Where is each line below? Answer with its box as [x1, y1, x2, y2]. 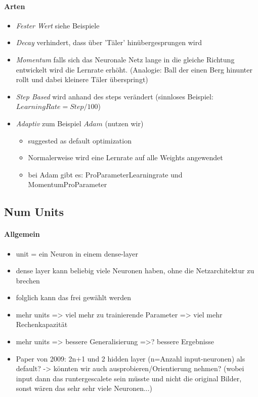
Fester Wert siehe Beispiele [16, 20, 100, 30]
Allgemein [4, 229, 40, 239]
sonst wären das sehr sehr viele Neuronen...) [16, 383, 153, 393]
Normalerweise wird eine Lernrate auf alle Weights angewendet [28, 152, 223, 163]
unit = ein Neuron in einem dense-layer [16, 248, 139, 259]
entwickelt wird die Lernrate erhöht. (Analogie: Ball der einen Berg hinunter [16, 64, 252, 75]
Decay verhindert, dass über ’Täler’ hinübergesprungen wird [16, 37, 202, 48]
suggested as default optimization [28, 135, 132, 146]
